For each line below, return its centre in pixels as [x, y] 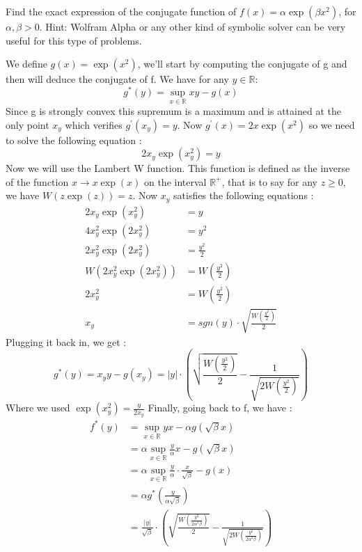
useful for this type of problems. [74, 40]
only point [27, 124]
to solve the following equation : [74, 140]
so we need [332, 124]
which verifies [94, 124]
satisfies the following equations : [244, 195]
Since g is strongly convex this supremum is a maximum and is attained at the [173, 111]
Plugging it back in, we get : [66, 341]
